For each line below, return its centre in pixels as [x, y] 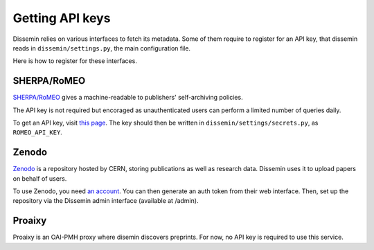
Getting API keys [62, 18]
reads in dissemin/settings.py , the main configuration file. [101, 48]
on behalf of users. [40, 178]
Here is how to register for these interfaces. [75, 61]
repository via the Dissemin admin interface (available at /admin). [106, 201]
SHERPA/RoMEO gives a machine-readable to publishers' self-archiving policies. [128, 98]
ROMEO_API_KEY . [37, 132]
